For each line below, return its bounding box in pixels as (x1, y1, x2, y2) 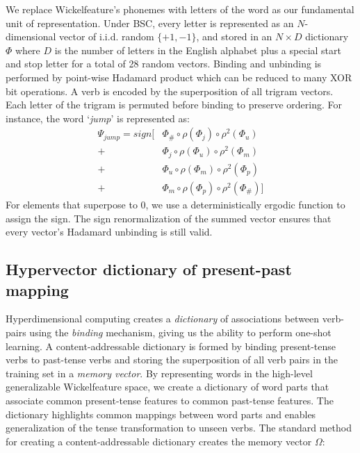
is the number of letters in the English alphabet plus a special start (54, 42, 341, 57)
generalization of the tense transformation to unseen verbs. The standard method (6, 420, 352, 435)
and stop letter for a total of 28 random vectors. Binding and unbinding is (6, 56, 322, 71)
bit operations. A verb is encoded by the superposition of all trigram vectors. (6, 83, 334, 98)
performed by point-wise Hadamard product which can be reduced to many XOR (6, 69, 352, 84)
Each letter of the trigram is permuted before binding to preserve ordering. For (6, 97, 342, 112)
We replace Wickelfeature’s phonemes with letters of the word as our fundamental (6, 2, 354, 16)
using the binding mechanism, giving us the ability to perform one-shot (29, 324, 332, 339)
